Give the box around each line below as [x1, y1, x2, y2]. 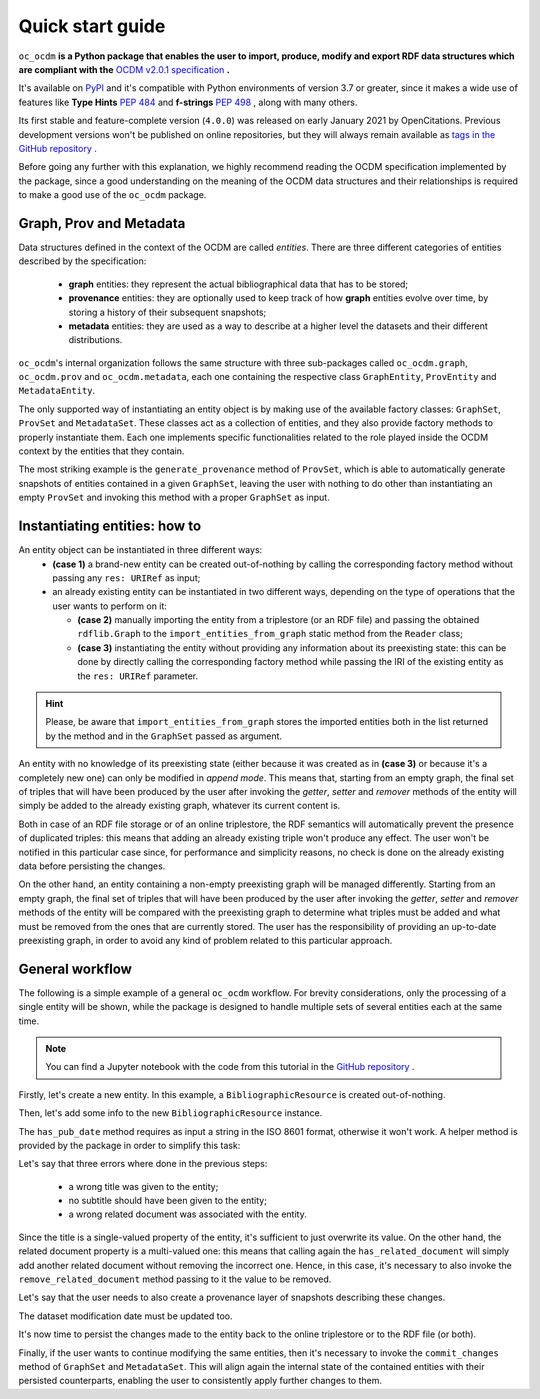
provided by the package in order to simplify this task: [18, 1139, 241, 1151]
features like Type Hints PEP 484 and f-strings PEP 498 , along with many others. [18, 96, 358, 108]
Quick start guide [18, 15, 166, 37]
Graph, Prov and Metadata [18, 215, 186, 232]
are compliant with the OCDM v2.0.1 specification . [18, 63, 230, 75]
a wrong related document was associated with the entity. [68, 1208, 307, 1220]
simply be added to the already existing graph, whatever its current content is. [18, 800, 341, 812]
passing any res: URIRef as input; [52, 571, 201, 584]
